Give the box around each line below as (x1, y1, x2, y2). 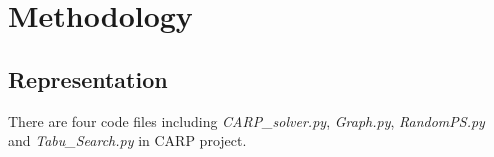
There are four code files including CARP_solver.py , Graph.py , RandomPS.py (8, 110, 485, 131)
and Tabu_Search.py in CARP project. (8, 130, 247, 151)
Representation (8, 63, 168, 94)
